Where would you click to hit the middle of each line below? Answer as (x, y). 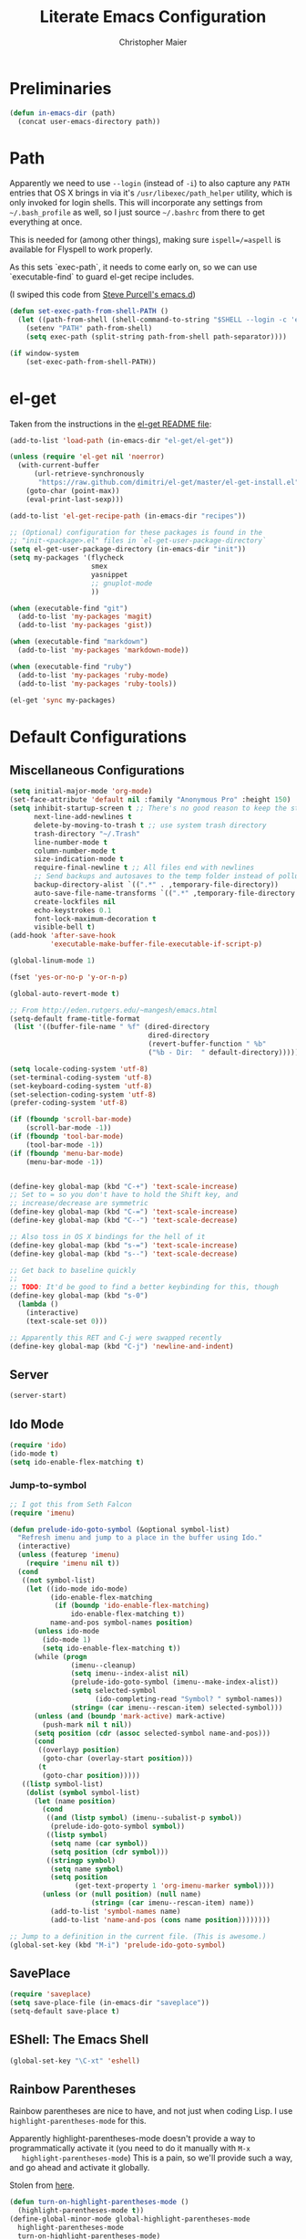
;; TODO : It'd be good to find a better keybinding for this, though (144, 1288)
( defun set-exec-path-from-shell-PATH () (89, 311)
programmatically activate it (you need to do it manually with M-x (130, 2149)
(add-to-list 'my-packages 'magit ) (85, 617)
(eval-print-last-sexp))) (75, 499)
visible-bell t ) (64, 927)
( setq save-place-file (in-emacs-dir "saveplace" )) (109, 2003)
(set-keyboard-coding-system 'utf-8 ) (81, 1086)
